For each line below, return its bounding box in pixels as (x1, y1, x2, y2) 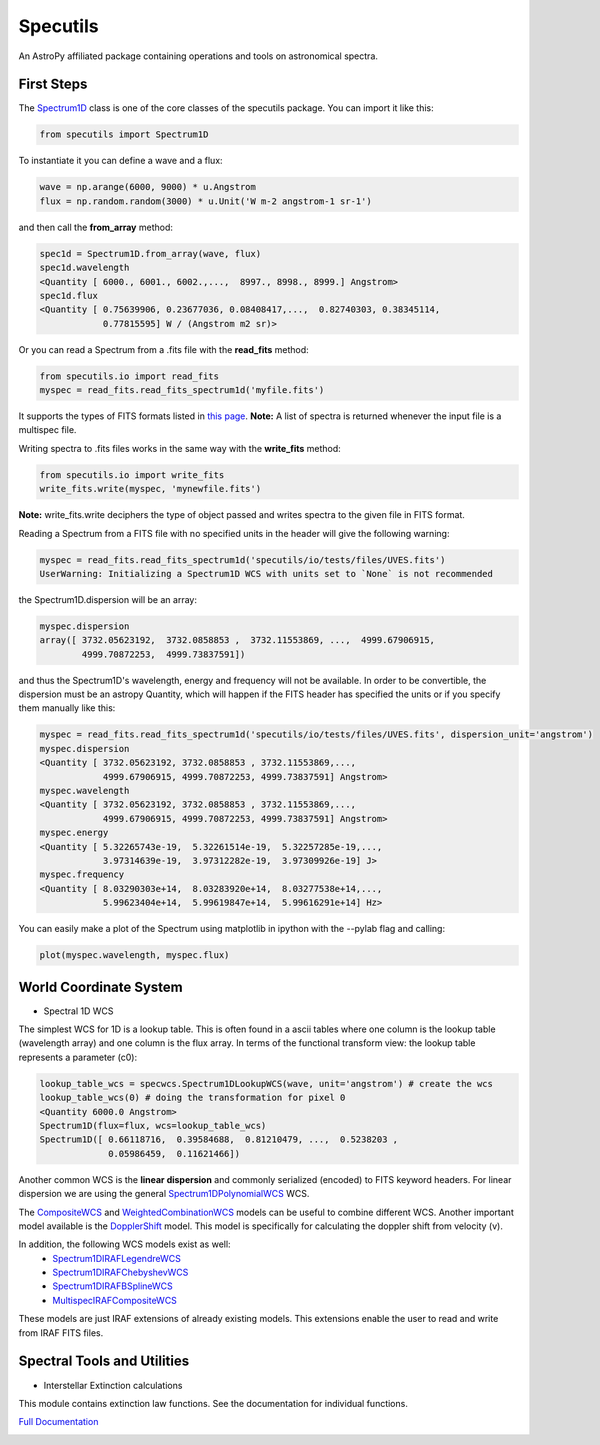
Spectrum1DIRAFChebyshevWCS (52, 1266, 189, 1279)
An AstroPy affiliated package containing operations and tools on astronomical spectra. (18, 50, 379, 62)
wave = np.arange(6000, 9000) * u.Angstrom (39, 181, 257, 193)
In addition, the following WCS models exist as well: (18, 1238, 231, 1250)
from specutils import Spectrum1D (39, 129, 209, 140)
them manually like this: (18, 702, 116, 714)
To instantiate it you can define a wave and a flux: (18, 155, 224, 167)
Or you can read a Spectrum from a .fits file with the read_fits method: (18, 343, 309, 355)
